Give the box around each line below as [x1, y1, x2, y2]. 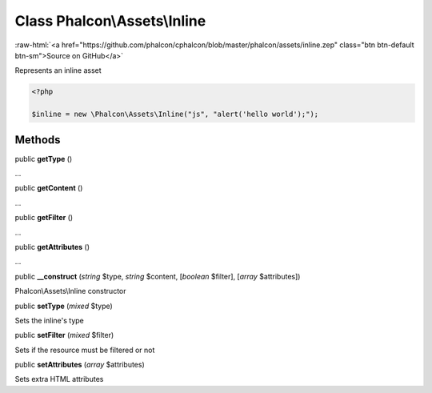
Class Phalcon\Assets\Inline [14, 12, 206, 30]
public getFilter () [14, 213, 74, 223]
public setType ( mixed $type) [14, 301, 114, 311]
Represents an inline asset [14, 66, 102, 75]
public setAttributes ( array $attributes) [14, 360, 146, 370]
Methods [14, 133, 61, 146]
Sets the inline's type [14, 315, 84, 325]
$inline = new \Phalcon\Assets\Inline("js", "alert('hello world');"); [31, 110, 319, 119]
